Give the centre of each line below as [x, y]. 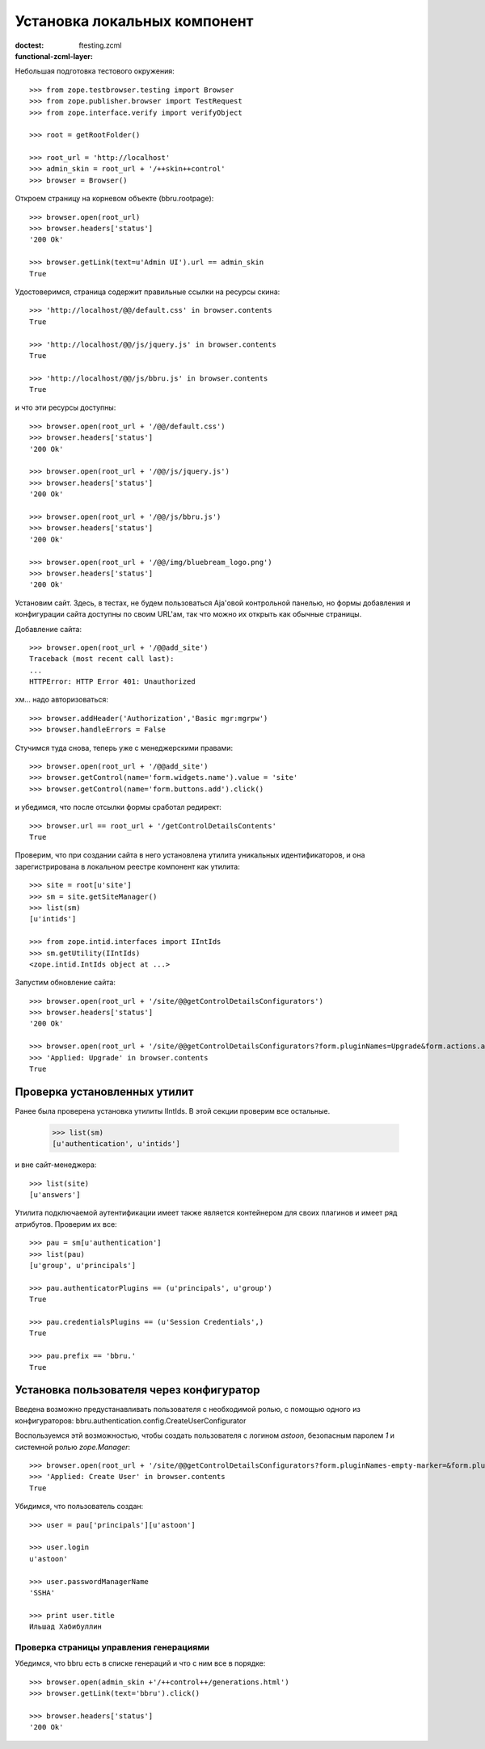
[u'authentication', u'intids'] [116, 1144]
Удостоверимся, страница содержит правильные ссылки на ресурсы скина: [148, 292]
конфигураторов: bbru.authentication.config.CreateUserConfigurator [131, 1420]
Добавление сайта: [48, 629]
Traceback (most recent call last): [102, 659]
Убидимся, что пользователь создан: [79, 1507]
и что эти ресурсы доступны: [65, 407]
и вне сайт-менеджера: [56, 1165]
